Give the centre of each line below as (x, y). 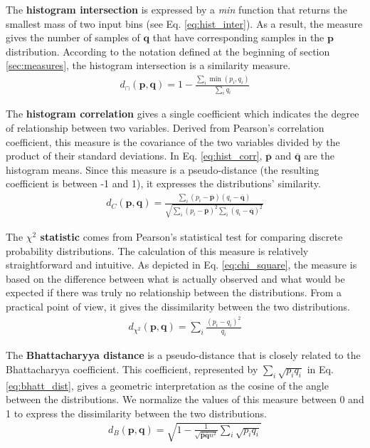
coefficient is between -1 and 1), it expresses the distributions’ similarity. (163, 183)
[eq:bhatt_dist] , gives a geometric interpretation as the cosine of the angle (167, 385)
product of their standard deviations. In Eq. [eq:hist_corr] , (134, 156)
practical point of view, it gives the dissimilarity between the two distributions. (178, 306)
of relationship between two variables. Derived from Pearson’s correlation (165, 128)
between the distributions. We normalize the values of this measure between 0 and (185, 399)
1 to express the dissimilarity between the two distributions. (136, 413)
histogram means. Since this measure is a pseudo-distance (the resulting (163, 169)
